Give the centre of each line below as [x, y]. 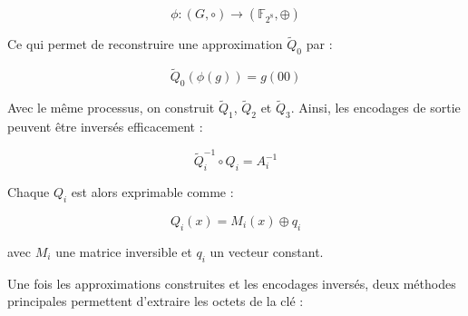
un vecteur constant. [267, 251]
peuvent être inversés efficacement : [105, 127]
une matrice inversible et [124, 251]
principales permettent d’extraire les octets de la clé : [156, 301]
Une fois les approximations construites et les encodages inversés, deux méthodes [232, 283]
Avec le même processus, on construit [111, 108]
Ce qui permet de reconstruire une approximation [145, 44]
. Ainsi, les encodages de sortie [375, 108]
